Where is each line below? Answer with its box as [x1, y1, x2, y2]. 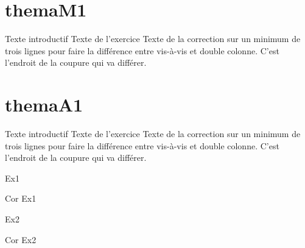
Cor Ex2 [5, 233, 37, 246]
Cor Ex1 [5, 192, 37, 205]
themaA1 [5, 92, 83, 117]
